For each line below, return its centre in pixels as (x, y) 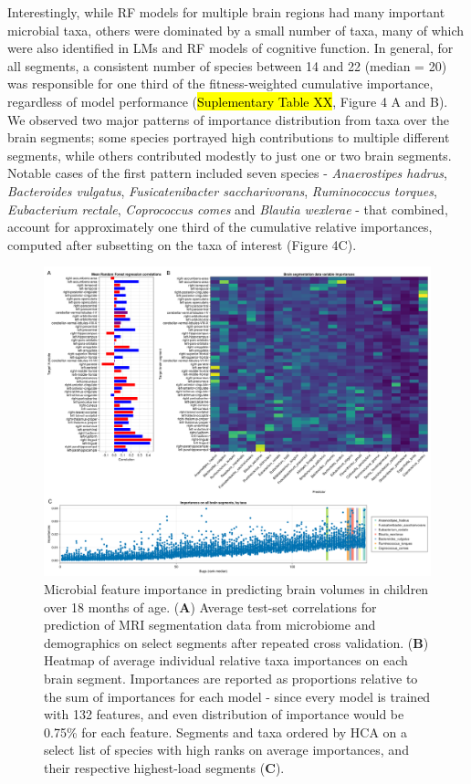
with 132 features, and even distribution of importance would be (224, 714)
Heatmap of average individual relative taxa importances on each (226, 660)
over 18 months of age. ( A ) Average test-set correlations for (210, 606)
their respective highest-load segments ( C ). (164, 767)
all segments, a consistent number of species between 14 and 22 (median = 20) (227, 65)
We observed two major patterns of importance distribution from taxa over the (228, 119)
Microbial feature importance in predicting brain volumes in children (236, 589)
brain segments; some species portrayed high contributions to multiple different (229, 137)
